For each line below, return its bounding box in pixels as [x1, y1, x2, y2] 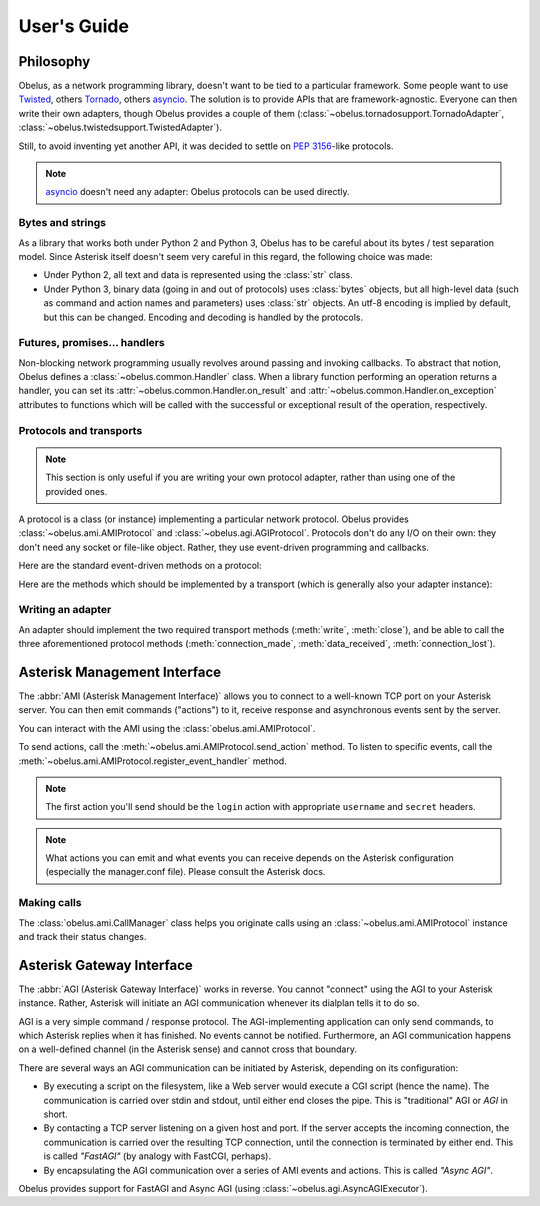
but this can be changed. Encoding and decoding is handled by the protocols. [43, 311, 364, 323]
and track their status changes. [18, 930, 147, 942]
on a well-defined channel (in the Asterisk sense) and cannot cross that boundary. [18, 1043, 358, 1055]
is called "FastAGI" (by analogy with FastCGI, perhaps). [43, 1150, 272, 1162]
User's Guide [18, 15, 130, 37]
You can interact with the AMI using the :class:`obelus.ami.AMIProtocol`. [18, 722, 316, 734]
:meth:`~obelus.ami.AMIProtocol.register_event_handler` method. [18, 755, 287, 767]
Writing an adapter [18, 603, 112, 617]
